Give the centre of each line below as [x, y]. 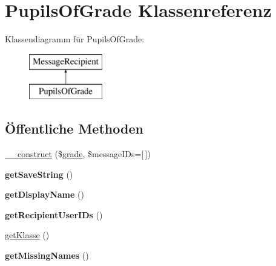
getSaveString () [39, 174]
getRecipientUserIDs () [54, 214]
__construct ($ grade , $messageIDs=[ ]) [78, 154]
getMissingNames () [47, 255]
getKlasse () [27, 235]
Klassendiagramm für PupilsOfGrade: [75, 39]
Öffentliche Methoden [74, 128]
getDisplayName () [44, 194]
